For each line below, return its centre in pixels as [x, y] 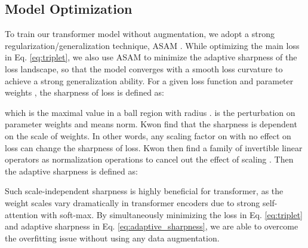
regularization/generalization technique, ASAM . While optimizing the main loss [152, 45]
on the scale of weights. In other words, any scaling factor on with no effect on [148, 135]
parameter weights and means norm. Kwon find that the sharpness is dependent [151, 124]
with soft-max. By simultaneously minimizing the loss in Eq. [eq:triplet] [172, 214]
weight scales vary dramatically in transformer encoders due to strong [133, 202]
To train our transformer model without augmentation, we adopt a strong [140, 34]
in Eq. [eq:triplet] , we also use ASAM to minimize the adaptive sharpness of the [151, 57]
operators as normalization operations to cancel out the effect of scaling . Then [149, 159]
